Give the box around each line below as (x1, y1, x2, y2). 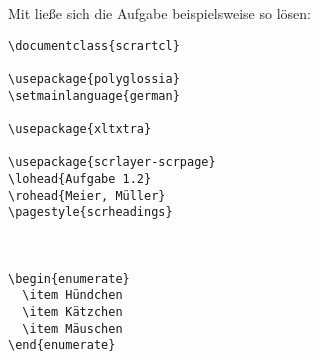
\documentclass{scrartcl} (8, 38, 180, 53)
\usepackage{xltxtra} (8, 121, 152, 136)
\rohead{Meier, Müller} (8, 188, 166, 203)
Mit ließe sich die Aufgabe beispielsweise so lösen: (8, 3, 311, 23)
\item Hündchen (22, 288, 123, 303)
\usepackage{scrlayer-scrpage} (8, 155, 216, 170)
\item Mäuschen (22, 321, 123, 336)
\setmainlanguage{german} (8, 88, 180, 103)
